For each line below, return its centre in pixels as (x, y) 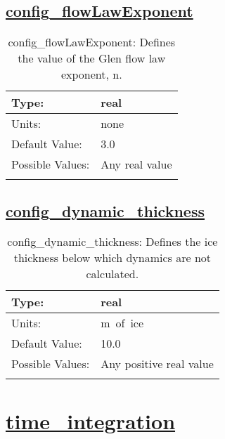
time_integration (91, 420)
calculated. (112, 274)
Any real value (136, 164)
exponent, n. (91, 74)
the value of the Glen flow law (92, 58)
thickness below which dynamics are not (112, 258)
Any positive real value (157, 364)
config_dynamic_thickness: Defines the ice (112, 242)
